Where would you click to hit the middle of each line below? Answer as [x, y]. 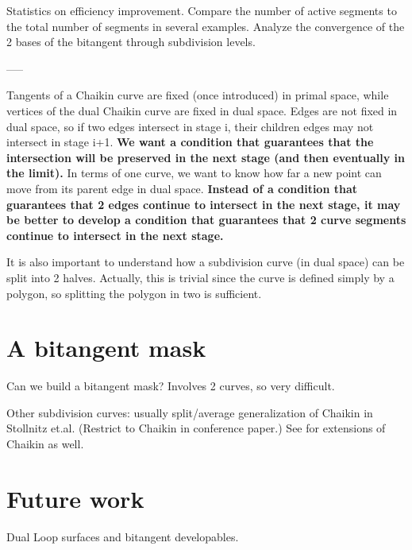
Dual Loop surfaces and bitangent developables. [123, 536]
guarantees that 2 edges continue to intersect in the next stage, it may [204, 204]
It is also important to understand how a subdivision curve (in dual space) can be [206, 262]
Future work [75, 498]
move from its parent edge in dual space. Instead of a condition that [182, 188]
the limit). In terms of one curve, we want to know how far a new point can [194, 173]
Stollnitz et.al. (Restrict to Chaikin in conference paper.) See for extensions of [196, 428]
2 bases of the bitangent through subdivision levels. [131, 42]
